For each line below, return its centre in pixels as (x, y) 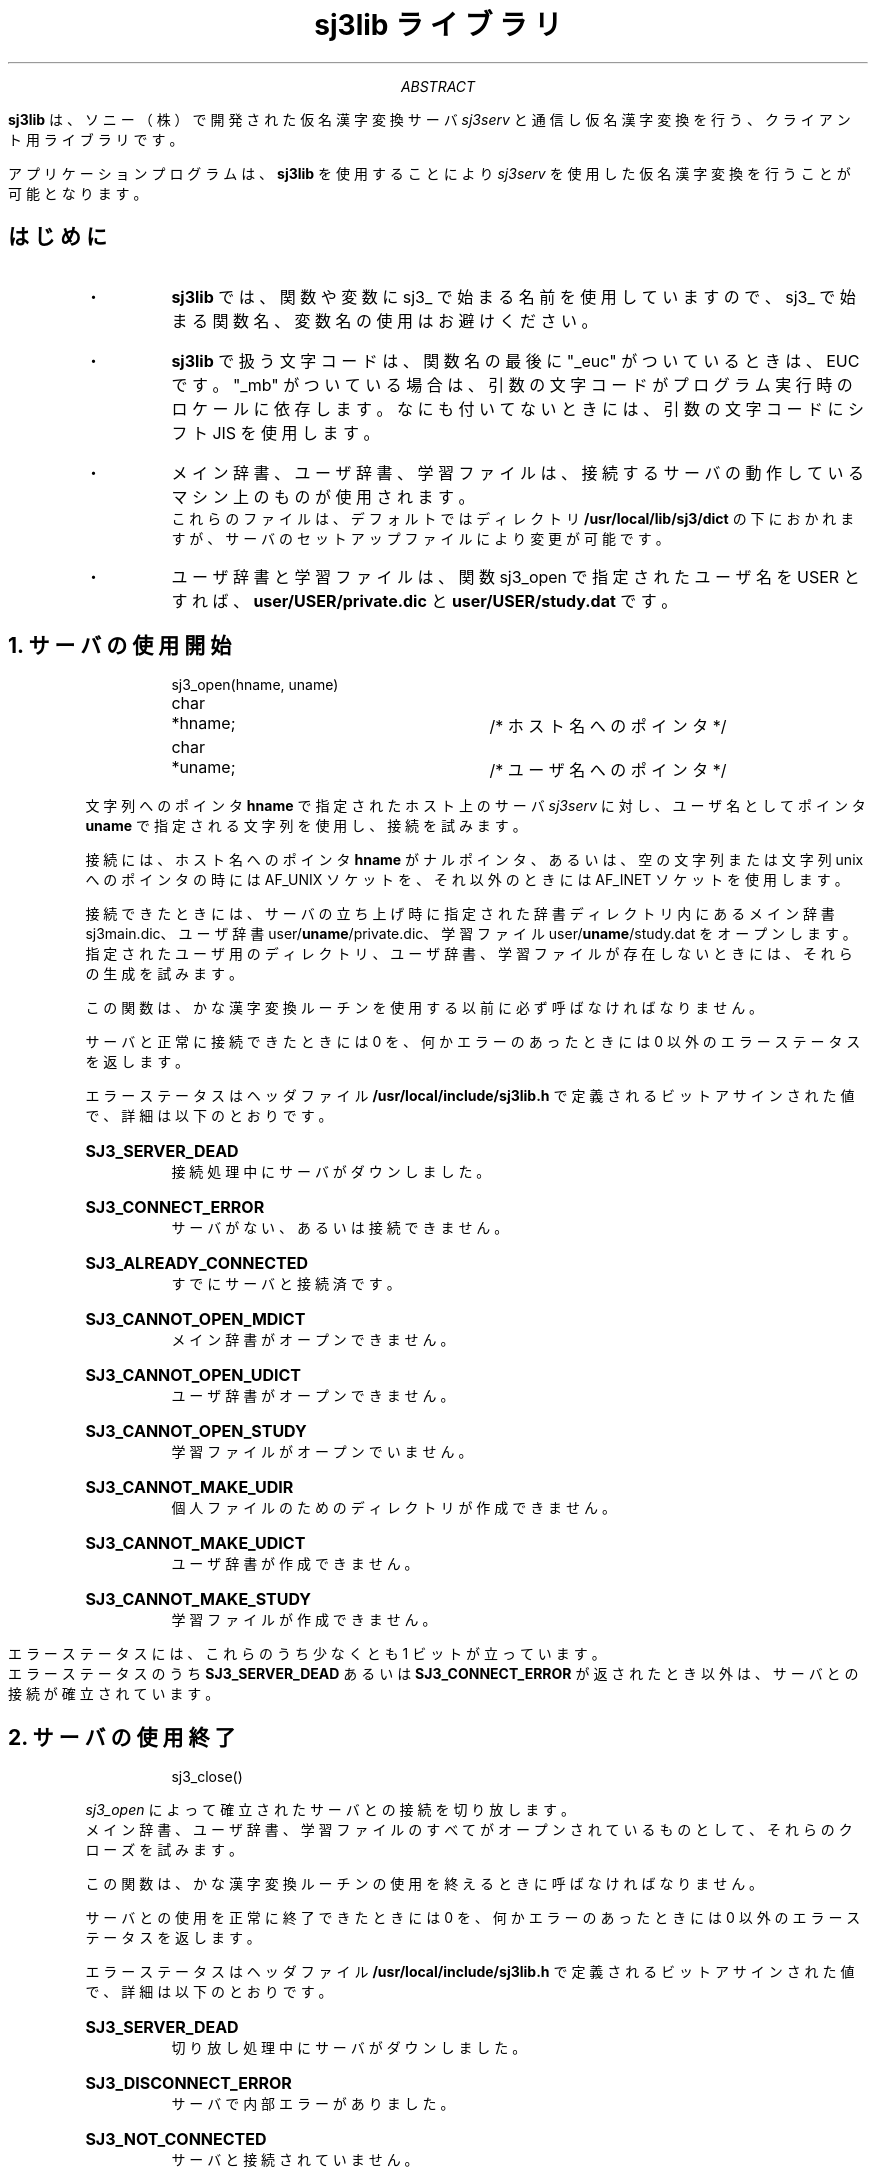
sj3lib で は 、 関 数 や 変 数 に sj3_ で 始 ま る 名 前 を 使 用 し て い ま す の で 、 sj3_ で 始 (513, 296)
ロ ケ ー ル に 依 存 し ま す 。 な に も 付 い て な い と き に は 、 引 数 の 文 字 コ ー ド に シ (517, 408)
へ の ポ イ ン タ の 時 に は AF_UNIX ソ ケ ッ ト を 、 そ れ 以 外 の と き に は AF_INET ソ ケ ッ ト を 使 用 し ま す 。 (467, 880)
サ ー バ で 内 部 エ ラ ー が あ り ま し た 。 (313, 2104)
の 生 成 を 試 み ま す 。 (164, 974)
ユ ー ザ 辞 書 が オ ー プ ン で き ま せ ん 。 (313, 1396)
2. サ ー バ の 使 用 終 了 (122, 1737)
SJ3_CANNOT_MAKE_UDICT (195, 1543)
